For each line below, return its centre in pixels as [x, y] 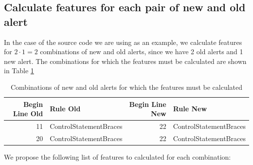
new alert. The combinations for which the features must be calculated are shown [125, 61]
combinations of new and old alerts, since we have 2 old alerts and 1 [142, 52]
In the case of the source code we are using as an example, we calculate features [123, 42]
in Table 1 [19, 71]
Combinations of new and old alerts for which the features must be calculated [126, 87]
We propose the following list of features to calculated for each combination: [117, 156]
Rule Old [65, 109]
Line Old [28, 113]
